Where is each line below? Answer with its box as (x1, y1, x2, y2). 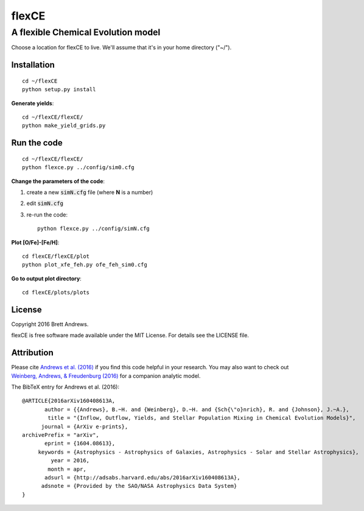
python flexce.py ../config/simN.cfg (37, 225, 150, 232)
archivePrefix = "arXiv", (22, 432, 100, 438)
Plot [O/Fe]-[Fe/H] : (11, 238, 60, 246)
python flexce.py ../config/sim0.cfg (22, 164, 135, 171)
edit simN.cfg (26, 200, 64, 207)
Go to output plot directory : (11, 274, 82, 282)
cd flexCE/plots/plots (22, 289, 90, 296)
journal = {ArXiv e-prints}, (41, 423, 128, 430)
